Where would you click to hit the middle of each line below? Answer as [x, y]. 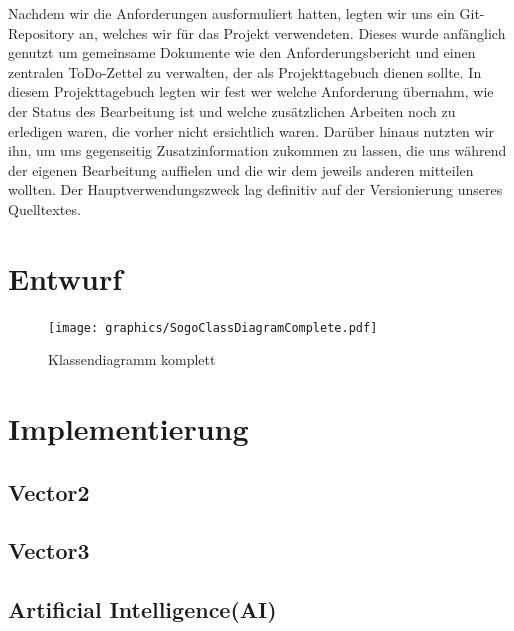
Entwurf [65, 277]
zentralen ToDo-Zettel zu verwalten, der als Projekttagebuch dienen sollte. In [245, 71]
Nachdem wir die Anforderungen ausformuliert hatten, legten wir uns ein [231, 13]
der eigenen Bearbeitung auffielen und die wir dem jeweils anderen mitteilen [241, 169]
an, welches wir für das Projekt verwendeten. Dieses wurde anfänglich [292, 32]
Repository [41, 32]
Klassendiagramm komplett [132, 359]
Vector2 [49, 491]
